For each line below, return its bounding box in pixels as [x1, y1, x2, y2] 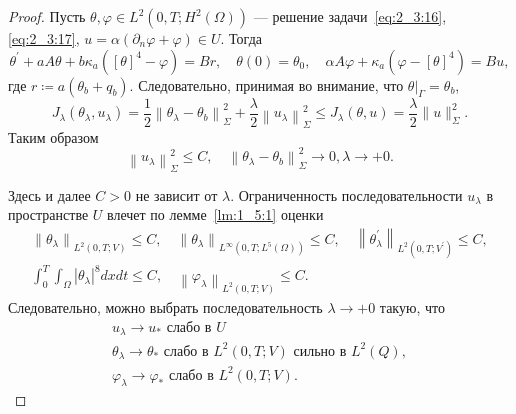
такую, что [379, 297, 445, 318]
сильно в [293, 344, 347, 359]
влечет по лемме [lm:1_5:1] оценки [107, 204, 324, 225]
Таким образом [8, 126, 99, 147]
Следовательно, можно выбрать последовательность [8, 297, 323, 318]
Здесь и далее [8, 184, 91, 205]
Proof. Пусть [8, 6, 86, 26]
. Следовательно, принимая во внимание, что [129, 74, 404, 95]
